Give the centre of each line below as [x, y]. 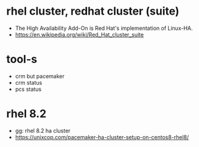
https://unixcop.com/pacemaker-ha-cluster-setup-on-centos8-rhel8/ [102, 137]
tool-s [22, 59]
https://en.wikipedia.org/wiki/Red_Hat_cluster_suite [79, 34]
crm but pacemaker [40, 76]
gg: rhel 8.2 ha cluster [43, 131]
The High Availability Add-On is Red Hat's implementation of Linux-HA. [104, 28]
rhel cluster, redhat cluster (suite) [93, 11]
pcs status [28, 89]
